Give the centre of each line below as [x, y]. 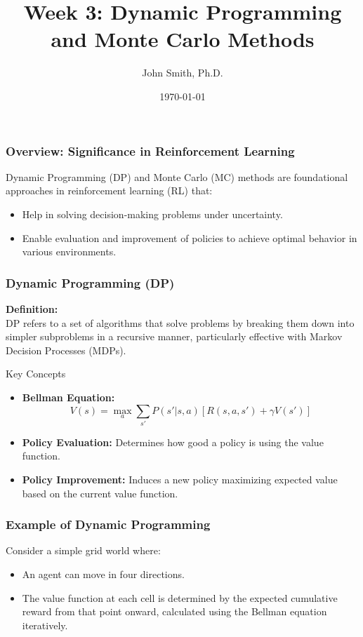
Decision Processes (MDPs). [66, 350]
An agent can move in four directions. [103, 574]
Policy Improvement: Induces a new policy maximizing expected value [180, 480]
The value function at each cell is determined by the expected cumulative [180, 597]
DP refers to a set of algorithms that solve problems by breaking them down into [180, 322]
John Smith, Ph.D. [183, 73]
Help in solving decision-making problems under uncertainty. [152, 214]
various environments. [69, 252]
